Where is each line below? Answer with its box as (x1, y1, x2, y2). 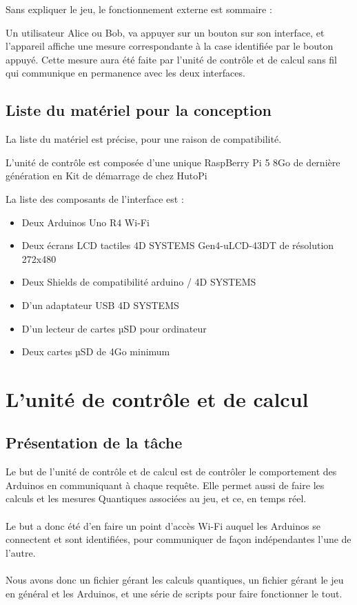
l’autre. (6, 545, 36, 559)
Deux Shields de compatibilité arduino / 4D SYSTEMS (21, 275, 256, 289)
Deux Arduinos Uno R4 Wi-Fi (21, 215, 150, 229)
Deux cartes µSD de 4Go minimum (21, 344, 170, 359)
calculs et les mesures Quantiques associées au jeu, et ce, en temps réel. (6, 491, 307, 506)
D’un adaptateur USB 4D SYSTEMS (21, 297, 179, 312)
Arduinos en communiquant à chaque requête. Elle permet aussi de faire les (6, 477, 325, 492)
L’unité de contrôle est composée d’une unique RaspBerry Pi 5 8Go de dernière (6, 155, 340, 169)
